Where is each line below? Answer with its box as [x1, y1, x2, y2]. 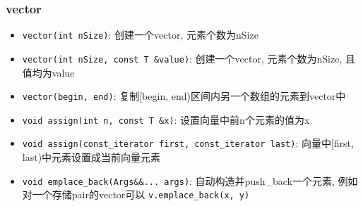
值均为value [22, 65, 75, 79]
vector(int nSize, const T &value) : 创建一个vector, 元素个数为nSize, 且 [22, 51, 355, 65]
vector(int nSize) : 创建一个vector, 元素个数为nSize [22, 27, 258, 42]
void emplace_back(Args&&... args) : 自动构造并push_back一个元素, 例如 [22, 173, 358, 188]
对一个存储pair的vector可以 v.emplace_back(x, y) [22, 187, 250, 202]
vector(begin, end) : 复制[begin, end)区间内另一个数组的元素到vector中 [22, 89, 346, 103]
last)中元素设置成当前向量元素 [22, 150, 161, 165]
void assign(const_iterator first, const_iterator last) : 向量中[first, [22, 136, 354, 150]
